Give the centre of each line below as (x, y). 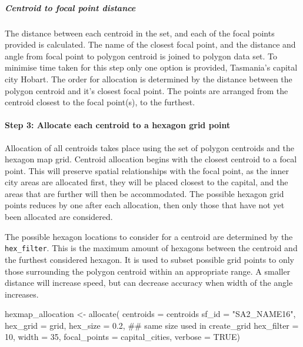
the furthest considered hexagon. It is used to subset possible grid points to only (149, 259)
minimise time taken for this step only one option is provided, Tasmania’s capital (151, 67)
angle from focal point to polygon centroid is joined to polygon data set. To (141, 56)
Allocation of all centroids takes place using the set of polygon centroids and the (150, 147)
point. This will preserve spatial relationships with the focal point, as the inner (147, 170)
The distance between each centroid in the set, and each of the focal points (140, 33)
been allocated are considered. (59, 217)
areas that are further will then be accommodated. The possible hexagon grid (144, 193)
